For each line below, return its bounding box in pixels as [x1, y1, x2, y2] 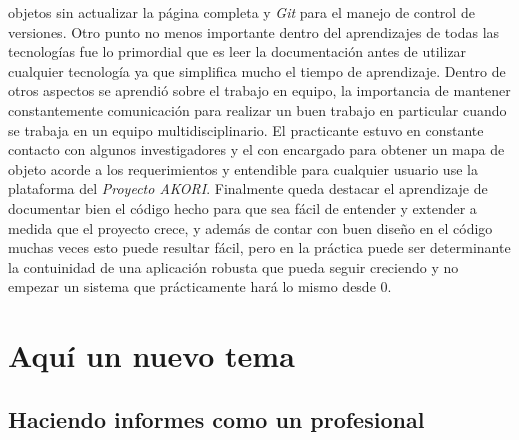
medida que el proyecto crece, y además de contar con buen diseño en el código [8, 217, 493, 238]
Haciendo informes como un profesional [8, 403, 425, 434]
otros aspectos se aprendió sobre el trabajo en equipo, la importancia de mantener [8, 80, 511, 101]
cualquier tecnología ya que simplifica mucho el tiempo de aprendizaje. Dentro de [8, 60, 506, 81]
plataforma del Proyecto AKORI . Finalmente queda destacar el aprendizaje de [8, 178, 488, 199]
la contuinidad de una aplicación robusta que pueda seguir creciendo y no [8, 256, 459, 277]
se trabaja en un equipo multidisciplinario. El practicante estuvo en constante [8, 119, 484, 140]
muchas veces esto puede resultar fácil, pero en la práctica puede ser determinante [8, 237, 511, 258]
